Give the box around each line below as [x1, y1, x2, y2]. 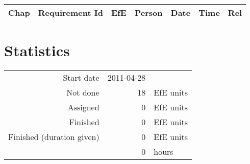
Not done [66, 86, 99, 99]
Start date [63, 72, 99, 84]
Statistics [4, 40, 70, 61]
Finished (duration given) [8, 131, 99, 143]
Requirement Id [38, 7, 103, 18]
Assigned [67, 101, 99, 113]
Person [134, 7, 163, 18]
